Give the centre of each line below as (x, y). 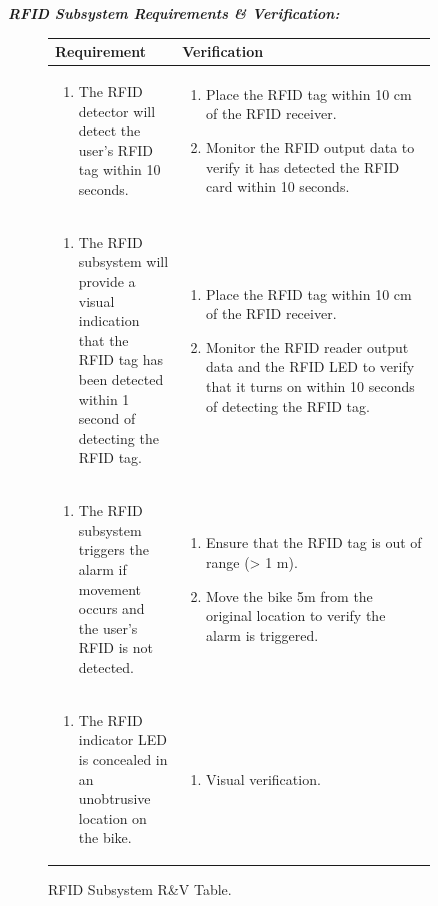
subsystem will (123, 261)
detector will (117, 110)
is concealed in (123, 758)
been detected (121, 378)
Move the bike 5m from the (289, 595)
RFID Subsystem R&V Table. (140, 889)
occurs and (111, 608)
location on (112, 817)
